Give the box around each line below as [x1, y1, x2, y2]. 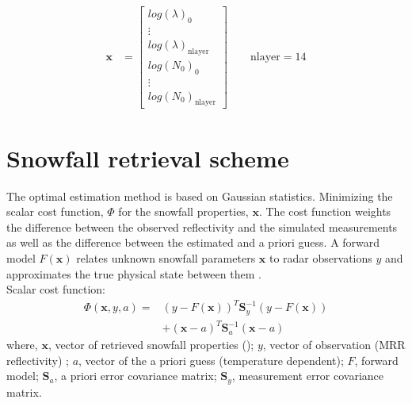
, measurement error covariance [231, 367, 384, 384]
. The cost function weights [258, 203, 391, 220]
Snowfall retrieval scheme [6, 141, 289, 174]
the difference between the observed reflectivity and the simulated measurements [6, 218, 398, 235]
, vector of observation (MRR [262, 336, 406, 353]
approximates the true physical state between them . [6, 265, 261, 282]
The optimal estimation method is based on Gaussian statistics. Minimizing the [6, 187, 393, 204]
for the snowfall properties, [118, 203, 249, 220]
